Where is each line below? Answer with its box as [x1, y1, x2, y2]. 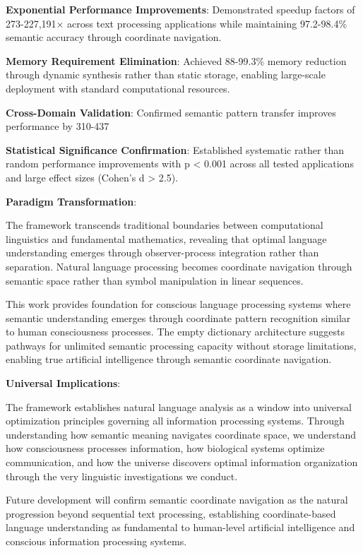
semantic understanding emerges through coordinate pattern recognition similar [6, 310, 351, 325]
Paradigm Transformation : [6, 194, 137, 208]
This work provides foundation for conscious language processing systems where [6, 297, 351, 311]
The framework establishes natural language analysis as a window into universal [6, 399, 352, 414]
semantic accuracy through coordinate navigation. [6, 30, 222, 44]
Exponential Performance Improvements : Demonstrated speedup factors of [6, 2, 355, 16]
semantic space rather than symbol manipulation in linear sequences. [6, 273, 304, 287]
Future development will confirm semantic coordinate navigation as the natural [6, 492, 348, 507]
